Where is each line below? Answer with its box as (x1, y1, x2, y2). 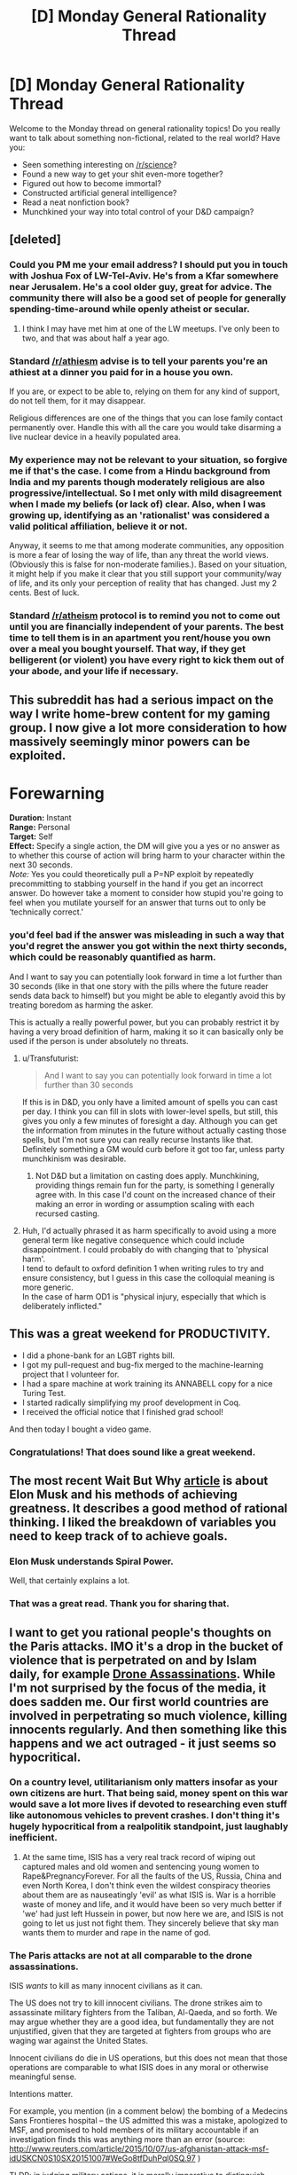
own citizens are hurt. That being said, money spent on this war (9, 1787, 288, 1800)
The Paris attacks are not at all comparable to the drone (9, 1949, 253, 1961)
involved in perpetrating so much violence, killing (9, 1708, 288, 1723)
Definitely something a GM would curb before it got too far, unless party (21, 1143, 285, 1154)
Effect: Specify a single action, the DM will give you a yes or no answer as (9, 841, 281, 852)
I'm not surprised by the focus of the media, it (9, 1680, 267, 1695)
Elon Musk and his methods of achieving (9, 1487, 238, 1502)
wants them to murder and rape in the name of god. (21, 1927, 211, 1937)
